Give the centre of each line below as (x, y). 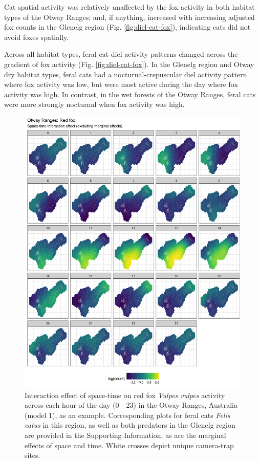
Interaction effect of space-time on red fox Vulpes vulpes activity (125, 395)
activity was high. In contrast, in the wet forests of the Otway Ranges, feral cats (130, 94)
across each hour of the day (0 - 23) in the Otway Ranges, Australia (131, 405)
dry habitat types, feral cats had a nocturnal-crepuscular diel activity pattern (126, 74)
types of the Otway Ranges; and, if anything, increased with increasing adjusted (129, 17)
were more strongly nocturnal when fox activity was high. (94, 104)
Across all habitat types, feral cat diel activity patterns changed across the (121, 54)
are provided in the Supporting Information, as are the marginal (125, 435)
